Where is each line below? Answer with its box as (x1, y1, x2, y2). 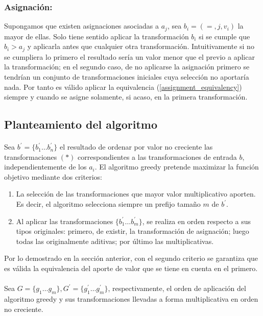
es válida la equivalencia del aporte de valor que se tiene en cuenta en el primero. (4, 263, 258, 273)
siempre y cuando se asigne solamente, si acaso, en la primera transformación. (4, 91, 248, 102)
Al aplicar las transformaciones (16, 215, 113, 226)
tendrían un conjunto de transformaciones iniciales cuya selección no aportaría (4, 71, 249, 82)
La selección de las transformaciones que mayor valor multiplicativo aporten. (16, 188, 256, 199)
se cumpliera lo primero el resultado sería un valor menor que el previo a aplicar (4, 51, 255, 62)
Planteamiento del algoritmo (4, 116, 158, 132)
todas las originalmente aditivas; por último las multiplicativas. (16, 235, 214, 246)
